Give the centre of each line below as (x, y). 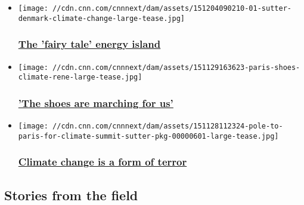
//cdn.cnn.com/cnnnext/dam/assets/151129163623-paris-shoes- (176, 67)
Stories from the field (71, 195)
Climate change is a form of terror (103, 162)
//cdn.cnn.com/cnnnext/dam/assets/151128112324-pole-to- (168, 126)
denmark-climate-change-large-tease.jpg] (101, 18)
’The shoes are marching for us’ (96, 102)
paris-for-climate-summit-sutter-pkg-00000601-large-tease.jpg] (148, 136)
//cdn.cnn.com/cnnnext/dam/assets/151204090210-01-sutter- (172, 8)
